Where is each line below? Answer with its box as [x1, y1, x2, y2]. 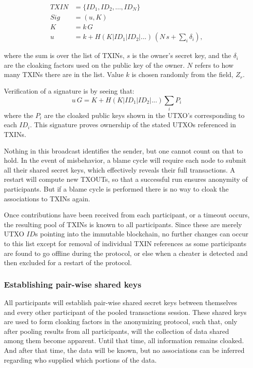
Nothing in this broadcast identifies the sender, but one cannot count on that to [4, 145, 243, 155]
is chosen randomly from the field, [132, 69, 234, 79]
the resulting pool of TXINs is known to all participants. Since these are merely [4, 219, 242, 229]
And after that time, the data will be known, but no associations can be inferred [4, 345, 245, 355]
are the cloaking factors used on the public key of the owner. [4, 59, 185, 70]
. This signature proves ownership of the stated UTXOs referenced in [30, 119, 236, 130]
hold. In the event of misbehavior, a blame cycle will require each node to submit [4, 155, 247, 165]
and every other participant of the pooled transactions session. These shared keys [4, 307, 247, 317]
